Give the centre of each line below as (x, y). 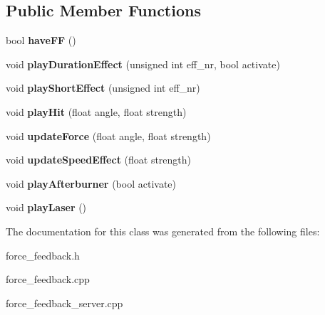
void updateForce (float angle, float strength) (108, 135)
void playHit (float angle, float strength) (96, 111)
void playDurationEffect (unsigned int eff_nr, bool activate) (143, 64)
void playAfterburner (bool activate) (91, 183)
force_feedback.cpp (48, 279)
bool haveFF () (41, 40)
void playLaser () (46, 207)
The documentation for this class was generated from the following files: (163, 231)
